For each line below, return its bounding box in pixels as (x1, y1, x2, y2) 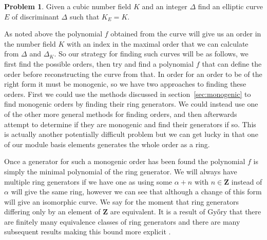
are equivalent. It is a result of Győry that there (110, 206, 261, 217)
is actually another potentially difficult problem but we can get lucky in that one (4, 129, 258, 139)
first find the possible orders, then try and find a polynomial (4, 58, 194, 69)
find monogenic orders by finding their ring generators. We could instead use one (4, 98, 258, 109)
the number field (4, 38, 56, 49)
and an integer (142, 1, 187, 11)
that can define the (202, 58, 262, 69)
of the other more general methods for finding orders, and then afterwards (4, 108, 237, 119)
